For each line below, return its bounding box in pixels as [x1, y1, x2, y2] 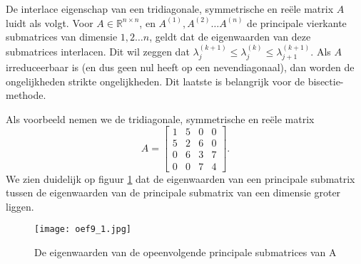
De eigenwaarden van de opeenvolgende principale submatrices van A [34, 244, 337, 259]
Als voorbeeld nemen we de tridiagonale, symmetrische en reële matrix [6, 111, 315, 126]
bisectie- [307, 73, 344, 88]
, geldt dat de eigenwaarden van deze [149, 29, 311, 44]
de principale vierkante [247, 15, 347, 30]
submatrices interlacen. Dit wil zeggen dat [6, 43, 190, 58]
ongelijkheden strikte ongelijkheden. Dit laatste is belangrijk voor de [6, 73, 305, 88]
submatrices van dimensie [6, 29, 118, 44]
